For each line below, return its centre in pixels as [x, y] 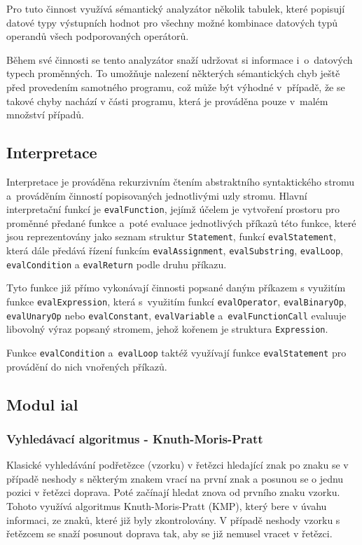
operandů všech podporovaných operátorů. [98, 36]
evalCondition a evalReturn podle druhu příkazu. [117, 264]
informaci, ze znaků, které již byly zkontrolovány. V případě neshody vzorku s [173, 519]
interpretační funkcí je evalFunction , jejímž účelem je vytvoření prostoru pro [173, 209]
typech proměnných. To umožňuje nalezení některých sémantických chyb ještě [173, 73]
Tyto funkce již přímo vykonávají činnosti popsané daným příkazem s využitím [176, 288]
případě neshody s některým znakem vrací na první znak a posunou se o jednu [175, 478]
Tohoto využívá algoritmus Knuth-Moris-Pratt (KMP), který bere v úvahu [167, 505]
